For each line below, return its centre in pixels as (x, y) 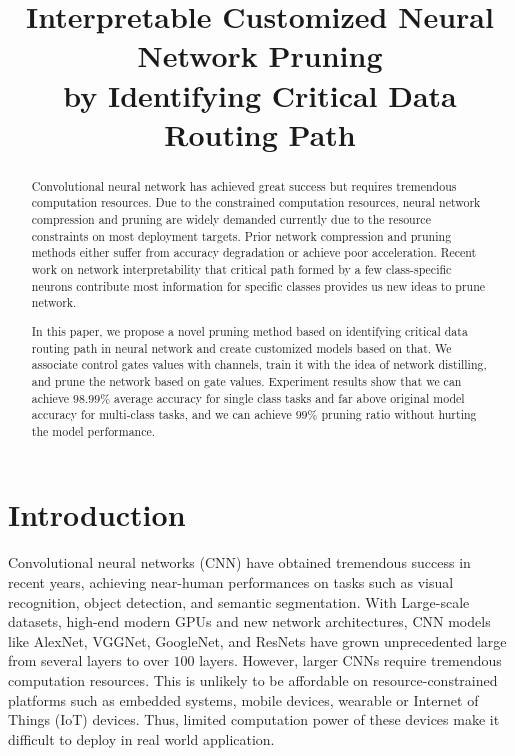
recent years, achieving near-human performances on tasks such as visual (231, 582)
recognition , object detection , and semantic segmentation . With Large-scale (239, 601)
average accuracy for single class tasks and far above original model (289, 397)
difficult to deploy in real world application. (141, 738)
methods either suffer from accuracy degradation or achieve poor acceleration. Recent (254, 252)
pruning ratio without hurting (399, 414)
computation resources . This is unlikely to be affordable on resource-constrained (253, 679)
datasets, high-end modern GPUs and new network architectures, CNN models (249, 621)
